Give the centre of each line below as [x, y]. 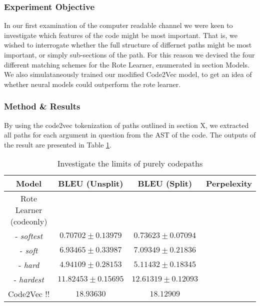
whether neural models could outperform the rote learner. [92, 84]
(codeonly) [29, 221]
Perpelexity [229, 183]
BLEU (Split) [165, 183]
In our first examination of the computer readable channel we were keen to [118, 25]
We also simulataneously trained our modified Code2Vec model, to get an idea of [128, 74]
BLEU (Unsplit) [91, 183]
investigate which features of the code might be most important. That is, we [121, 35]
